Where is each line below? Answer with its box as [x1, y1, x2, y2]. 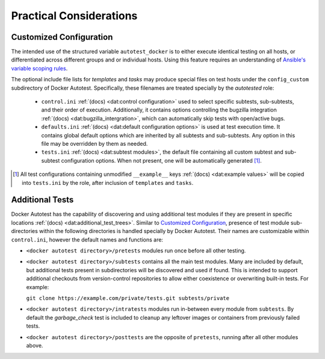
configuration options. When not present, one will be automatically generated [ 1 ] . [61, 157, 262, 164]
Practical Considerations [11, 9, 138, 22]
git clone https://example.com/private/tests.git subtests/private [26, 295, 230, 301]
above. [26, 342, 43, 349]
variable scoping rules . [11, 64, 68, 72]
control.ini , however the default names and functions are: [11, 236, 164, 243]
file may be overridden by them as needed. [41, 140, 148, 147]
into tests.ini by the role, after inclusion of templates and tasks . [22, 179, 194, 186]
